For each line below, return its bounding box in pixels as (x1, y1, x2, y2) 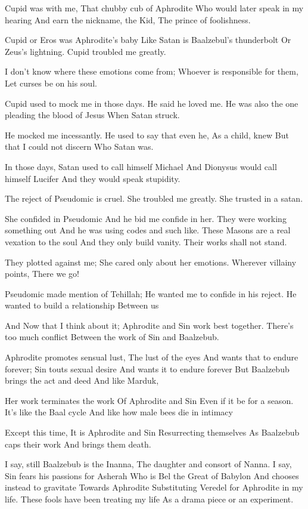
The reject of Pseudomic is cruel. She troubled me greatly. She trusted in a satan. (5, 192, 303, 205)
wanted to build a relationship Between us (5, 299, 159, 311)
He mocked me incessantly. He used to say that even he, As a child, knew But (5, 128, 289, 141)
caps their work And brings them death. (5, 437, 151, 450)
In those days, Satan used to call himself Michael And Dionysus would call (5, 160, 277, 172)
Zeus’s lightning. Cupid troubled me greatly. (5, 45, 166, 57)
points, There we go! (5, 267, 79, 280)
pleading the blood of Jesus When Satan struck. (5, 109, 180, 121)
